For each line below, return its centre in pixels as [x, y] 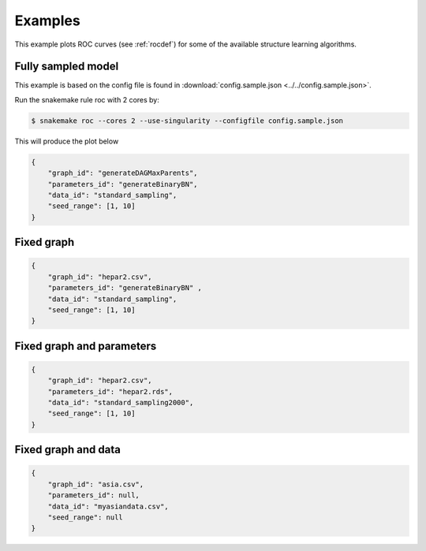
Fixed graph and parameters [86, 346]
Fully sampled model [67, 67]
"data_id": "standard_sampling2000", [121, 403]
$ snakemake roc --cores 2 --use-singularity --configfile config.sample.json [187, 121]
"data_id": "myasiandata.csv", [108, 506]
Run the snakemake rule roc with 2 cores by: [87, 99]
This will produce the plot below [67, 141]
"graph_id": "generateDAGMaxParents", [123, 173]
